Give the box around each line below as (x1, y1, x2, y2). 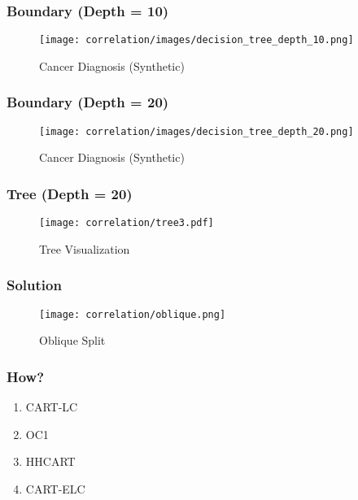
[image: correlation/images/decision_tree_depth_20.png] (39, 125, 354, 137)
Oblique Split (39, 332, 106, 349)
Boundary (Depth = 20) (7, 92, 169, 112)
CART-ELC (25, 480, 85, 497)
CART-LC (25, 398, 78, 415)
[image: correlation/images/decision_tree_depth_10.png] (39, 34, 354, 46)
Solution (7, 275, 62, 295)
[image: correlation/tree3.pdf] (39, 217, 214, 229)
